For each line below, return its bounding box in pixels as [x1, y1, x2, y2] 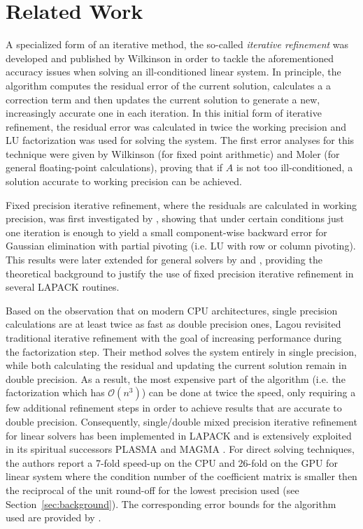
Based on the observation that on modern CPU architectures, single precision [6, 303, 338, 317]
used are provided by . [6, 510, 101, 525]
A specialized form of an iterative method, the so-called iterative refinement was [6, 37, 349, 52]
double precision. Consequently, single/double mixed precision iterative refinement [6, 414, 357, 428]
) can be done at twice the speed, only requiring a [141, 385, 356, 400]
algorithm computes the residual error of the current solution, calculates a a [6, 78, 331, 92]
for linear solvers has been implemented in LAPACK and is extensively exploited [6, 428, 352, 442]
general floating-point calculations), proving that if [6, 160, 223, 175]
